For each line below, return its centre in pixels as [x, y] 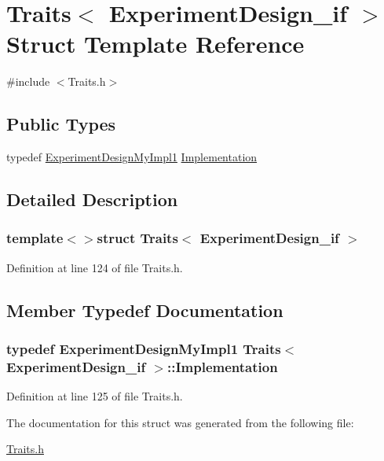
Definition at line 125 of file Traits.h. [95, 396]
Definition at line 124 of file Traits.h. [95, 267]
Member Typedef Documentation [145, 310]
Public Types [61, 124]
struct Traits [137, 238]
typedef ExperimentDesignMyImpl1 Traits [144, 349]
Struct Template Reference [155, 44]
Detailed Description [92, 199]
